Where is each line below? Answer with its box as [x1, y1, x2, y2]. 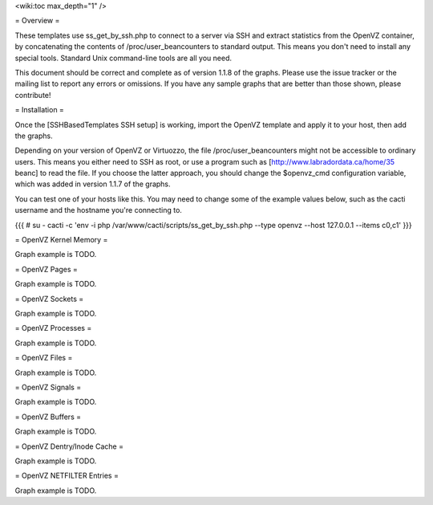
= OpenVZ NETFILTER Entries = [14, 470, 119, 481]
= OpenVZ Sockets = [14, 294, 84, 303]
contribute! [14, 90, 51, 100]
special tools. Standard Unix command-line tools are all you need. [14, 53, 233, 63]
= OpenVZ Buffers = [14, 412, 82, 422]
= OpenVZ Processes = [14, 324, 92, 333]
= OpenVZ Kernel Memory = [14, 235, 108, 245]
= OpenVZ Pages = [14, 264, 78, 274]
